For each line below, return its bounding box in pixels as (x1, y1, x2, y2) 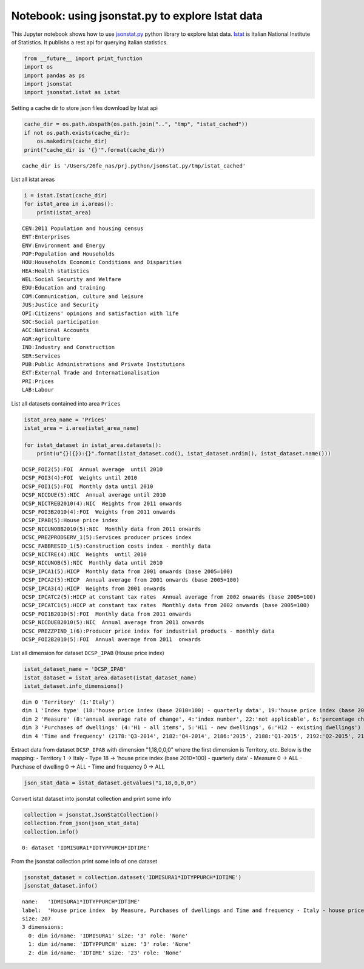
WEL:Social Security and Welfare (22, 276, 121, 283)
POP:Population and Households (22, 250, 115, 257)
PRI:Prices (22, 378, 55, 385)
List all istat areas (11, 176, 55, 183)
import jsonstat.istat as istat (24, 89, 121, 96)
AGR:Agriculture (22, 335, 70, 342)
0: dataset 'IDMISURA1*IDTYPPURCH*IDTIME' (22, 844, 150, 851)
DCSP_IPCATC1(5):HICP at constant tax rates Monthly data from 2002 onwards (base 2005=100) (22, 602, 310, 609)
